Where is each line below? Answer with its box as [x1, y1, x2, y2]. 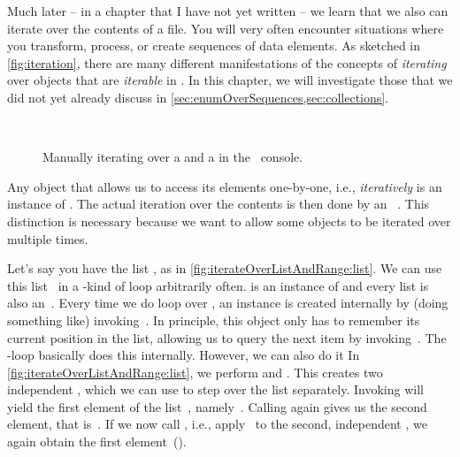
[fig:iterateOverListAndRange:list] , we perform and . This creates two [7, 362, 383, 381]
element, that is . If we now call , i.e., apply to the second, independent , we [7, 415, 427, 433]
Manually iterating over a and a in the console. [42, 148, 303, 166]
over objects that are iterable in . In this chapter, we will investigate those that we [7, 71, 453, 89]
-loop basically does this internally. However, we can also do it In [7, 346, 360, 364]
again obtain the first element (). [7, 432, 187, 451]
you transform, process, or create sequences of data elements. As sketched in [7, 36, 421, 55]
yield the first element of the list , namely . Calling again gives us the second [7, 397, 427, 415]
